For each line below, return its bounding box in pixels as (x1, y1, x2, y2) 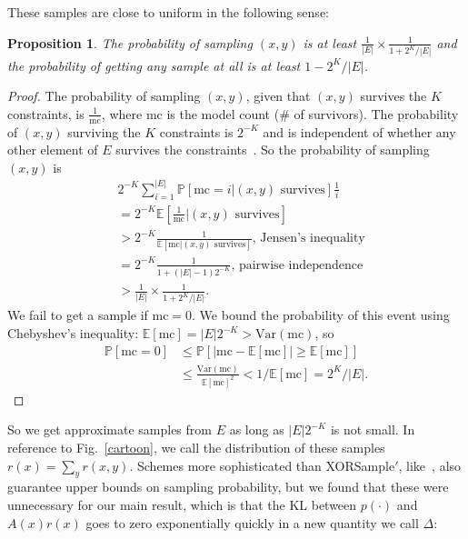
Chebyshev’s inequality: (7, 324, 139, 343)
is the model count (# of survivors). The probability (166, 104, 459, 123)
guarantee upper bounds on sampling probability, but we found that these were (7, 477, 449, 496)
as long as (229, 420, 284, 439)
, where (101, 104, 143, 123)
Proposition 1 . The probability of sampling (7, 33, 253, 52)
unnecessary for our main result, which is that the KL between (7, 495, 357, 514)
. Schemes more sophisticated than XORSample (129, 455, 395, 474)
